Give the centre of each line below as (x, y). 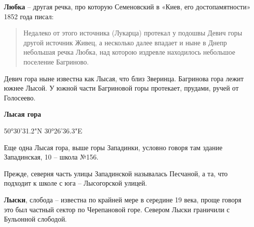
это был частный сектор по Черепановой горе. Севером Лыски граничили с (117, 209)
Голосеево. (20, 97)
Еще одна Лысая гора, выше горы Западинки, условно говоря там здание (113, 147)
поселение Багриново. (56, 61)
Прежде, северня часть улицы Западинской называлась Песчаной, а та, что (116, 173)
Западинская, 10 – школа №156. (51, 157)
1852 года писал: (29, 16)
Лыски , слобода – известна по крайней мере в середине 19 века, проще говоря (123, 199)
